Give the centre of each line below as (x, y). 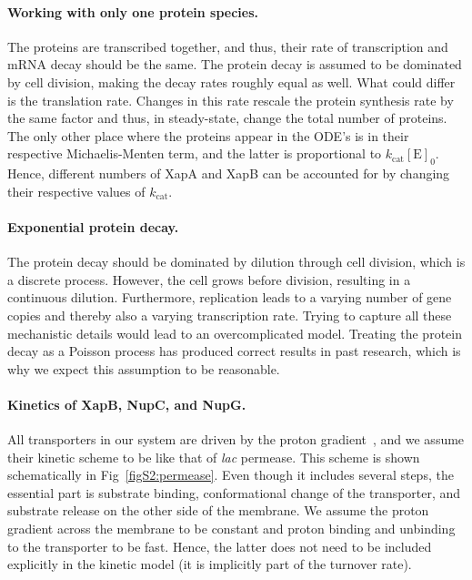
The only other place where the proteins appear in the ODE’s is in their (208, 135)
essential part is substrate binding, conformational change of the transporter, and (234, 492)
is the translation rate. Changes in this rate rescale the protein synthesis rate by (231, 100)
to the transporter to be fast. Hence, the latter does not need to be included (220, 546)
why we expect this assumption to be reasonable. (144, 368)
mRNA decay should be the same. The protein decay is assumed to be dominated (235, 64)
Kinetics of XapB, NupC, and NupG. (127, 404)
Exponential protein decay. (93, 226)
